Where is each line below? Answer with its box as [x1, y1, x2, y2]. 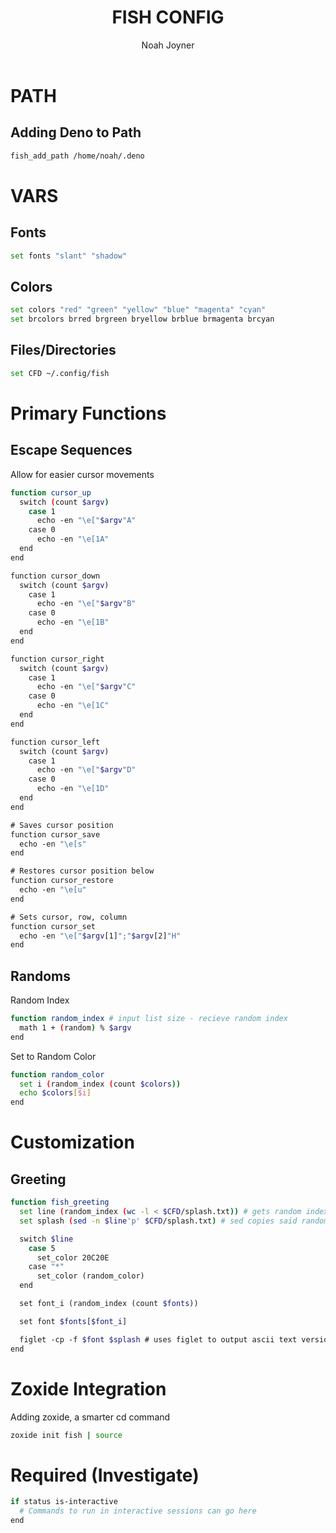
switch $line [19, 1234, 74, 1244]
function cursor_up [10, 487, 92, 498]
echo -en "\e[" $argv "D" [36, 765, 137, 775]
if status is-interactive [10, 1497, 118, 1507]
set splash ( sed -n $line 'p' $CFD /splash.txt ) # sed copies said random [19, 1216, 329, 1226]
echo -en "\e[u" [19, 885, 87, 895]
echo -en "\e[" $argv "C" [36, 682, 137, 692]
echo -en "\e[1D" [36, 784, 110, 794]
